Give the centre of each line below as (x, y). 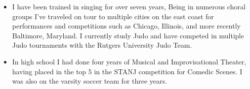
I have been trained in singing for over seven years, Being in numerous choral (129, 6)
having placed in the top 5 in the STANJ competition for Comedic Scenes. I (127, 71)
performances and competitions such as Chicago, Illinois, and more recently (126, 26)
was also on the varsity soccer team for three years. (89, 81)
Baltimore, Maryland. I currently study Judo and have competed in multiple (128, 35)
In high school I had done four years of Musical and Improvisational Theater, (129, 61)
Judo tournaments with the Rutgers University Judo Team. (102, 45)
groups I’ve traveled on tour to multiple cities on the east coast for (113, 16)
